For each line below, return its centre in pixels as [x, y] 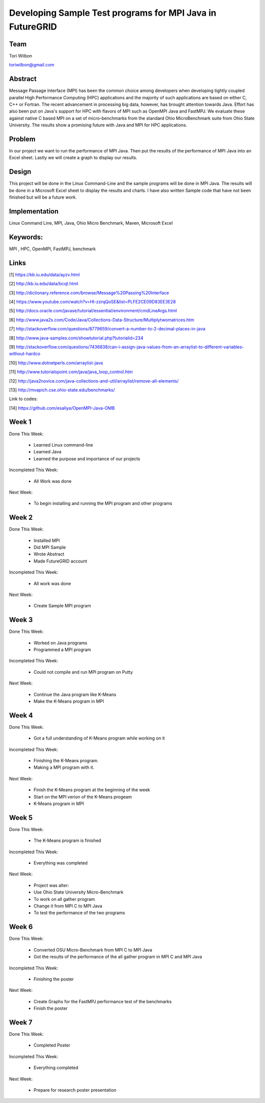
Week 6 [21, 927]
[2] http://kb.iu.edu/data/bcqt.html [44, 284]
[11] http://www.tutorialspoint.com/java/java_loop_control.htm [71, 372]
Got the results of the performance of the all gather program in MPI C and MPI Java [118, 957]
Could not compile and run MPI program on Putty [83, 672]
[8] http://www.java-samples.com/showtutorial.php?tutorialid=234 [76, 338]
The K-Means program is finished [67, 840]
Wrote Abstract [49, 554]
